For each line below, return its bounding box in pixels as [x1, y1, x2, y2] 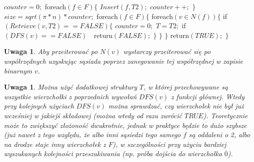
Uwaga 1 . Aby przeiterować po [4, 46, 98, 56]
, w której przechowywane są [143, 82, 228, 92]
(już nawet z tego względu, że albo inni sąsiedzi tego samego [4, 129, 181, 140]
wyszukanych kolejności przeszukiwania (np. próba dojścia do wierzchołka [4, 148, 222, 159]
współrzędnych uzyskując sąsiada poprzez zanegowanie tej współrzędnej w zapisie [4, 55, 243, 66]
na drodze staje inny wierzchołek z [4, 139, 106, 149]
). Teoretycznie [203, 110, 248, 120]
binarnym [4, 65, 32, 75]
